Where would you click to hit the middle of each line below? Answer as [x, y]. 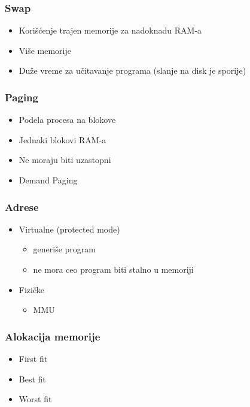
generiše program [65, 249]
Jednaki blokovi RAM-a [62, 139]
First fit [33, 358]
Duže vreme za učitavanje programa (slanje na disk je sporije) [132, 70]
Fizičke [31, 289]
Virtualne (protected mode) [69, 229]
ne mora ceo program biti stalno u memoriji [113, 269]
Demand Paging [48, 180]
